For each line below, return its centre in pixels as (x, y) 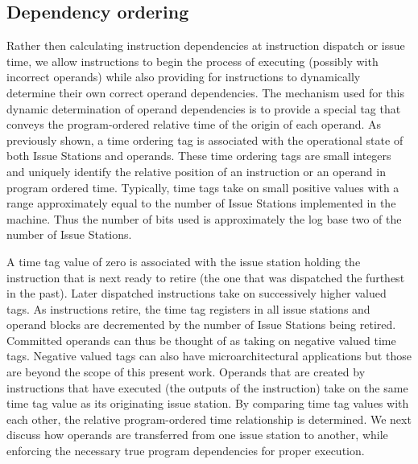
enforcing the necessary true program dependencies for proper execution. (186, 451)
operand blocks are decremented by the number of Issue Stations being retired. (201, 324)
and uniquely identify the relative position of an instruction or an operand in (196, 171)
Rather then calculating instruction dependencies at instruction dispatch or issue (206, 45)
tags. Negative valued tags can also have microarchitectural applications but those (209, 356)
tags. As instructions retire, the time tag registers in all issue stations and (188, 308)
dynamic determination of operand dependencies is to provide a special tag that (204, 108)
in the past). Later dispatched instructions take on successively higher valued (197, 293)
